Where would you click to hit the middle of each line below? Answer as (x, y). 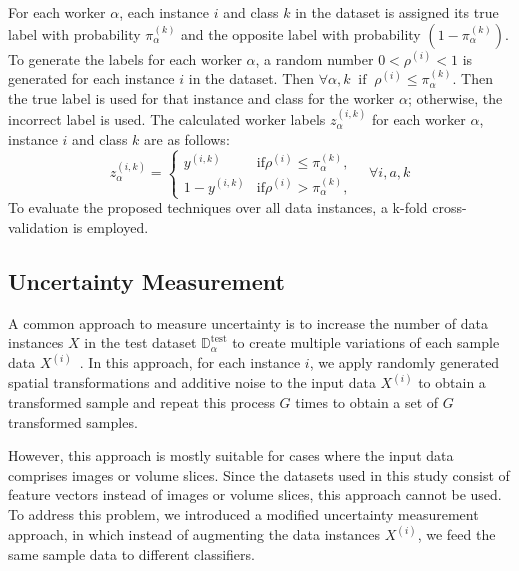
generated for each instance (91, 78)
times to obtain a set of (367, 402)
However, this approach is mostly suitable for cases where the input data (231, 455)
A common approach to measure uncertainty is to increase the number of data (248, 322)
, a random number (314, 58)
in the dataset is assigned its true (397, 12)
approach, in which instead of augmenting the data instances (194, 534)
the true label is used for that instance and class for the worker (201, 97)
